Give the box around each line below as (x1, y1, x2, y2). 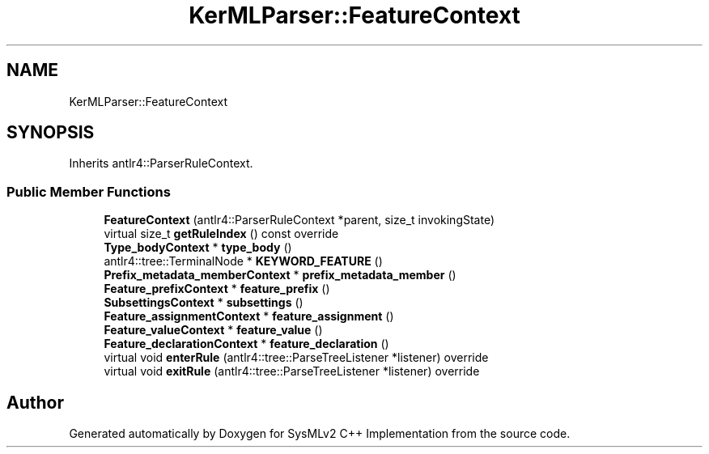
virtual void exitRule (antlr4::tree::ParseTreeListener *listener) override (104, 364, 480, 379)
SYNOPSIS (6, 122, 95, 143)
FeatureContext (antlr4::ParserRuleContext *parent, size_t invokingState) (104, 213, 495, 227)
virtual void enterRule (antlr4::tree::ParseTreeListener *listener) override (104, 350, 489, 365)
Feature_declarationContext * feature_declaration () (104, 337, 389, 351)
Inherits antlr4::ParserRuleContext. (69, 156, 253, 171)
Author (6, 392, 64, 413)
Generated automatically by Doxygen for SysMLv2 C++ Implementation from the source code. (69, 426, 571, 441)
